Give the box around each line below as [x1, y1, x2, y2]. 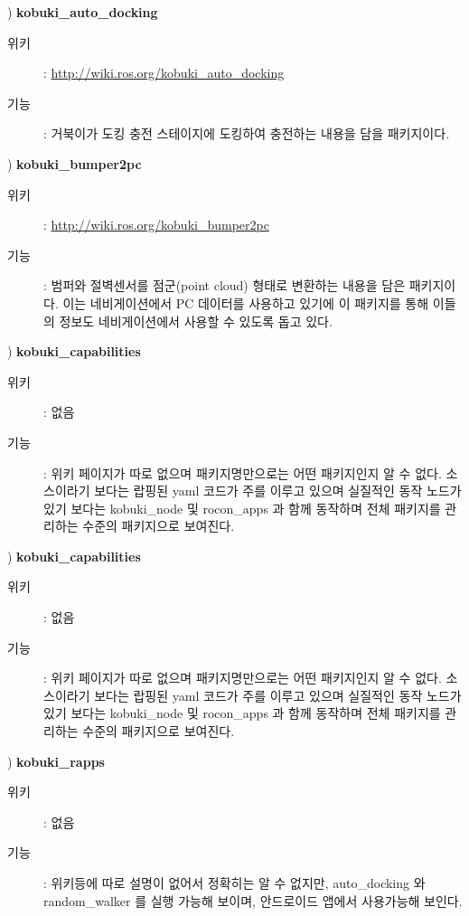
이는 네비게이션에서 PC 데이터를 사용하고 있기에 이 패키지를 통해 [62, 293, 429, 312]
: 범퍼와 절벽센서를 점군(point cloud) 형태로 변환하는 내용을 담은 [43, 276, 406, 295]
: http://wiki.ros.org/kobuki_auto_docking [43, 63, 285, 82]
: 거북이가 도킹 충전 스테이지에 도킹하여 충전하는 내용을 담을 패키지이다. [43, 124, 450, 143]
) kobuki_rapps [7, 751, 105, 770]
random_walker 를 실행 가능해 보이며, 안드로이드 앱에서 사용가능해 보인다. [43, 891, 463, 910]
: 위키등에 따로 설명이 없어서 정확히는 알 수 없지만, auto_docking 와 [43, 874, 426, 892]
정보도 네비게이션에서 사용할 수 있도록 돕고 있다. [59, 311, 333, 330]
